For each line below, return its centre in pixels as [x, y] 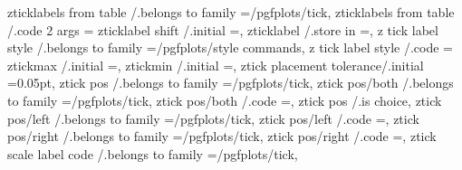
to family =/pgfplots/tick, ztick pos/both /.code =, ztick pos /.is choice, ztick [225, 100]
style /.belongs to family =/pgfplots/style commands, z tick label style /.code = [230, 47]
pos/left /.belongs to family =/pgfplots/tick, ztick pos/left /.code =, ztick [213, 118]
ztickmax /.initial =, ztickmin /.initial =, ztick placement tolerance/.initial [216, 65]
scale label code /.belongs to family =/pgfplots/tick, [153, 153]
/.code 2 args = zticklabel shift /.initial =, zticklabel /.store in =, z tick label [223, 29]
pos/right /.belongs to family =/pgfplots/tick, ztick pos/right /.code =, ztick [222, 136]
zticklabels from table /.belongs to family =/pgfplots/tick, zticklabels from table [231, 12]
